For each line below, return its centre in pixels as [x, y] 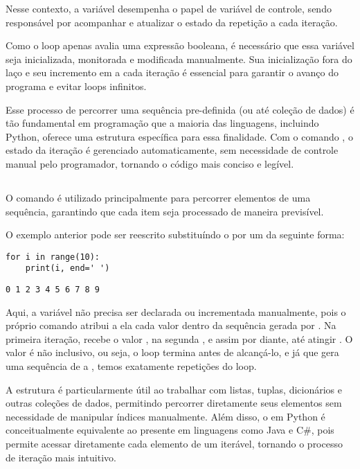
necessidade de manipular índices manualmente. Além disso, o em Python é [165, 416]
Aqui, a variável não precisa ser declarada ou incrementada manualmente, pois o [176, 311]
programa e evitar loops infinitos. [76, 86]
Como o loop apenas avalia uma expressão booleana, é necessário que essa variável [180, 45]
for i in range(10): [53, 257]
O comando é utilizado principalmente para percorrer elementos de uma [158, 197]
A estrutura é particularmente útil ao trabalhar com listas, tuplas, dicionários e [174, 389]
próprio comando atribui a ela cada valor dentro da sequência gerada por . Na [171, 325]
